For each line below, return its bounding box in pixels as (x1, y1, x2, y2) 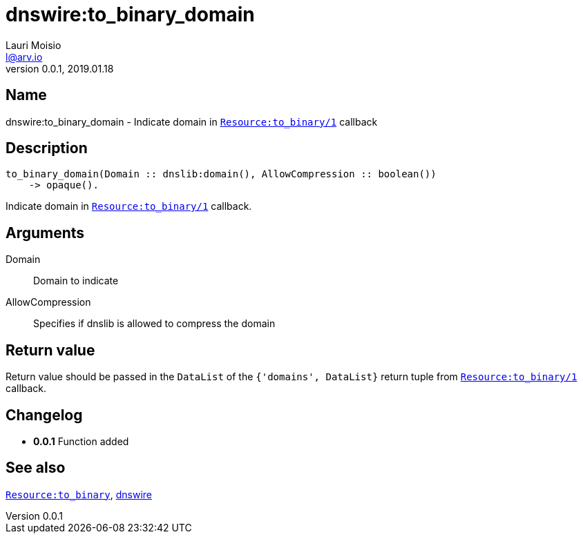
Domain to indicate (33, 275, 119, 287)
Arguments (6, 224, 85, 242)
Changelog (6, 406, 83, 424)
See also (6, 459, 66, 477)
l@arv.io (6, 50, 43, 63)
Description (6, 139, 88, 157)
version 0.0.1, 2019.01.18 (6, 62, 114, 75)
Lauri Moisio (6, 39, 61, 51)
